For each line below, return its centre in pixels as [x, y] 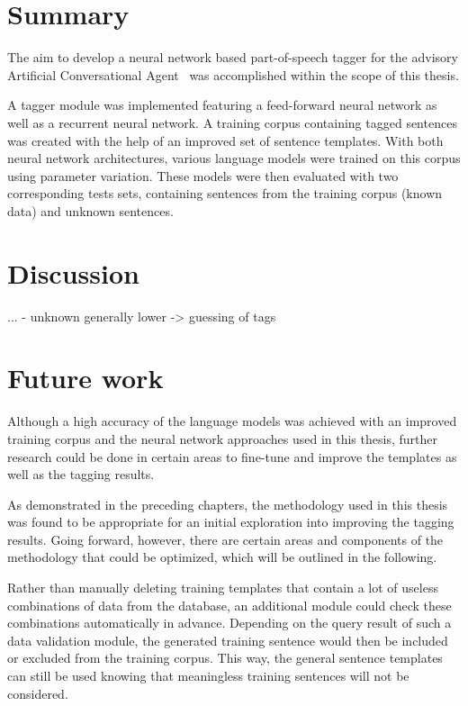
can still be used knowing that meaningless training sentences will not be [208, 676]
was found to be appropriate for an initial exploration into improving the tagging [231, 522]
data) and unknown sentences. [90, 210]
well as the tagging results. [81, 474]
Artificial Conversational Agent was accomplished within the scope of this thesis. [233, 74]
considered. [38, 693]
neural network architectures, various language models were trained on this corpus [234, 158]
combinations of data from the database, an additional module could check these [229, 605]
